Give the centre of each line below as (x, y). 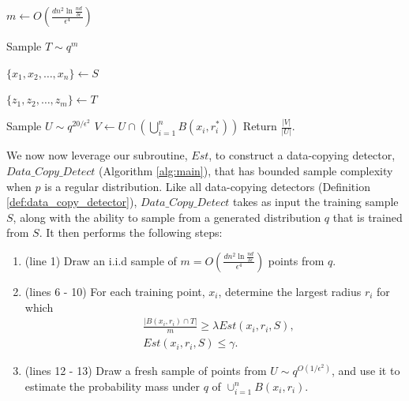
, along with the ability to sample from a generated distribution (167, 217)
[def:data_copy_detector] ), (72, 202)
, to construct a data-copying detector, (302, 155)
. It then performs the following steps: (131, 232)
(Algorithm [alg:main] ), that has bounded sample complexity (246, 171)
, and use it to (366, 371)
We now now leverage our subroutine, (97, 155)
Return (260, 126)
